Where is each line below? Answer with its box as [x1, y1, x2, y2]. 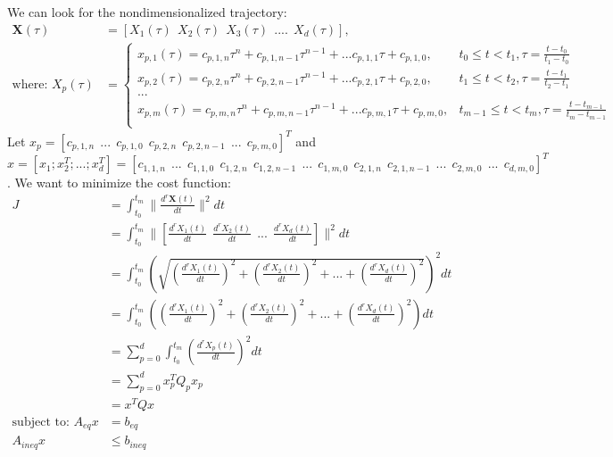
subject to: [12, 415, 70, 428]
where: [12, 78, 48, 91]
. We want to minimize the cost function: [7, 173, 231, 192]
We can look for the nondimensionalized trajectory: [7, 3, 287, 21]
